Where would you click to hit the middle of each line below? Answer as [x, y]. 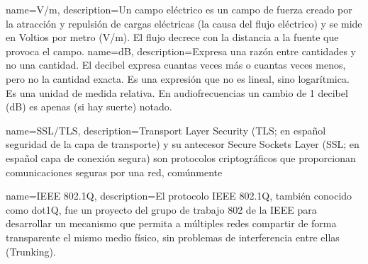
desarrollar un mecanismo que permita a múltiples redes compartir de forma [171, 223]
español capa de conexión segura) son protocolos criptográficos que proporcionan [181, 157]
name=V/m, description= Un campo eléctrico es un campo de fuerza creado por [179, 9]
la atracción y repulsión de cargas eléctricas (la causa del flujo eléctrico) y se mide [184, 23]
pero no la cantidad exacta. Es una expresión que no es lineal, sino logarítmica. [178, 78]
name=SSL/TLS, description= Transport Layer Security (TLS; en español [166, 130]
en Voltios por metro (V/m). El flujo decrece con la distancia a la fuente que [172, 37]
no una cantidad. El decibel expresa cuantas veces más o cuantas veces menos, [176, 65]
